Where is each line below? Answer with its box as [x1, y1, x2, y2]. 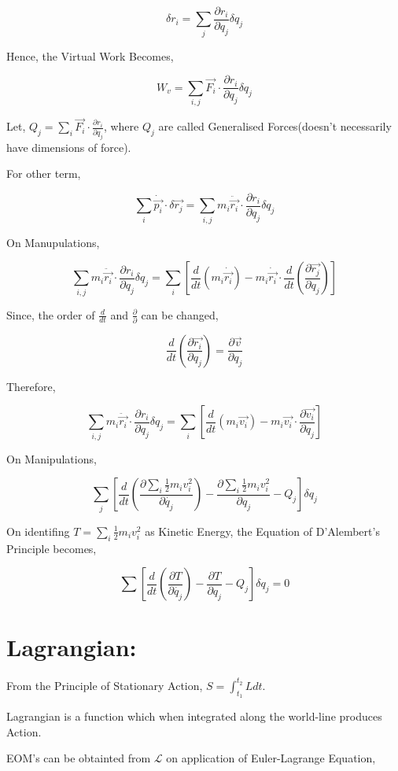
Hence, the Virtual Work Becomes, [6, 47, 174, 64]
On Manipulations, [6, 450, 97, 467]
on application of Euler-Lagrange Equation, [166, 750, 376, 766]
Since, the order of [6, 306, 95, 323]
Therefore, [6, 378, 56, 394]
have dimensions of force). [6, 138, 131, 155]
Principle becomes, [6, 540, 97, 556]
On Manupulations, [6, 234, 100, 250]
